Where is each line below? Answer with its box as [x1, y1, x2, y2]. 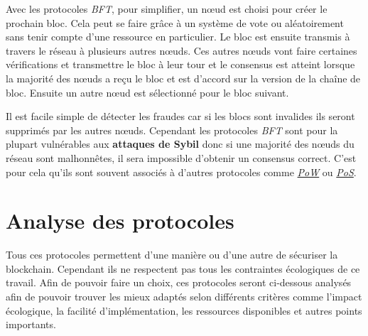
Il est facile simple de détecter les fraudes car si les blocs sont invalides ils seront [6, 109, 355, 124]
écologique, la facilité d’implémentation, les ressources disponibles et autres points [6, 303, 362, 318]
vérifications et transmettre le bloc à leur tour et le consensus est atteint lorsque [6, 57, 355, 72]
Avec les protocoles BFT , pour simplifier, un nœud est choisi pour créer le [6, 1, 328, 16]
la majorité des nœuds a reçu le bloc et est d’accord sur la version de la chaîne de [6, 70, 361, 85]
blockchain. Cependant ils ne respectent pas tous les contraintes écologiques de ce [6, 261, 360, 276]
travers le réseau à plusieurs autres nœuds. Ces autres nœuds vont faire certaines [6, 43, 357, 58]
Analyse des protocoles [6, 206, 234, 235]
